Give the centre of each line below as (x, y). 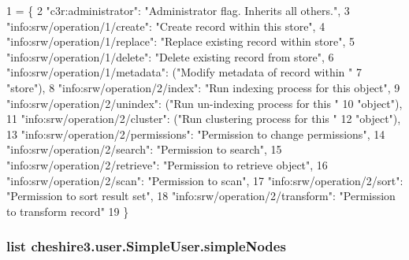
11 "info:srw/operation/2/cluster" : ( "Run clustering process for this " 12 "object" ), (204, 119)
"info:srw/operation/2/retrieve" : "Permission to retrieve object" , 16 (167, 164)
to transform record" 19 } (68, 211)
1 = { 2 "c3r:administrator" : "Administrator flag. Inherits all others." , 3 (178, 10)
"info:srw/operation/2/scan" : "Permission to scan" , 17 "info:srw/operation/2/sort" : (205, 180)
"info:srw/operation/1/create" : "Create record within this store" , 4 (166, 26)
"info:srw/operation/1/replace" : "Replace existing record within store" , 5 (181, 41)
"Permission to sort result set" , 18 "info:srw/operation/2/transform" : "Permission (201, 196)
